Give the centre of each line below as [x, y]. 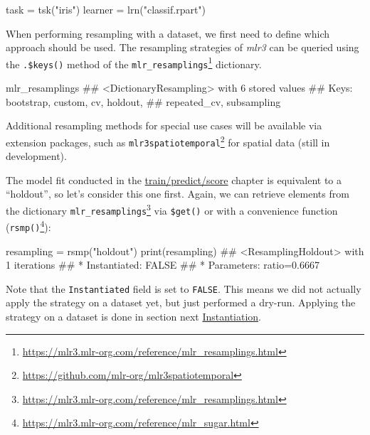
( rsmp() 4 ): [28, 226]
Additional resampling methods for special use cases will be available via [164, 125]
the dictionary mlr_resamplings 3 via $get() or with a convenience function [172, 209]
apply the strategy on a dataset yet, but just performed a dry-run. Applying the [181, 302]
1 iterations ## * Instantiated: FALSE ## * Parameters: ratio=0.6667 [163, 265]
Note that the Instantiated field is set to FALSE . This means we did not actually [184, 288]
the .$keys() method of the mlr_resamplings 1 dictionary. [134, 63]
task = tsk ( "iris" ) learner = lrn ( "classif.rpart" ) [106, 9]
